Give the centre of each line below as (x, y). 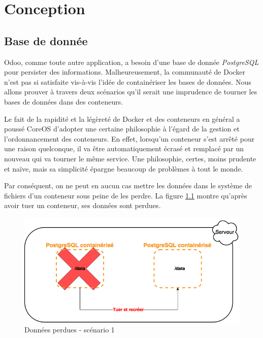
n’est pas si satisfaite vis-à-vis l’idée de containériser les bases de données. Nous (128, 81)
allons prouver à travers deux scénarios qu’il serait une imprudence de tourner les (131, 92)
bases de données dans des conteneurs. (64, 101)
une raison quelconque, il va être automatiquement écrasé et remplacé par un (124, 148)
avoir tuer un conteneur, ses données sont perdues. (83, 205)
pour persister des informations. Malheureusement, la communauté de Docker (125, 72)
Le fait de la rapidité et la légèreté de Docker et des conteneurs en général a (122, 119)
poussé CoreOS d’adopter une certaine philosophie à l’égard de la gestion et (122, 129)
